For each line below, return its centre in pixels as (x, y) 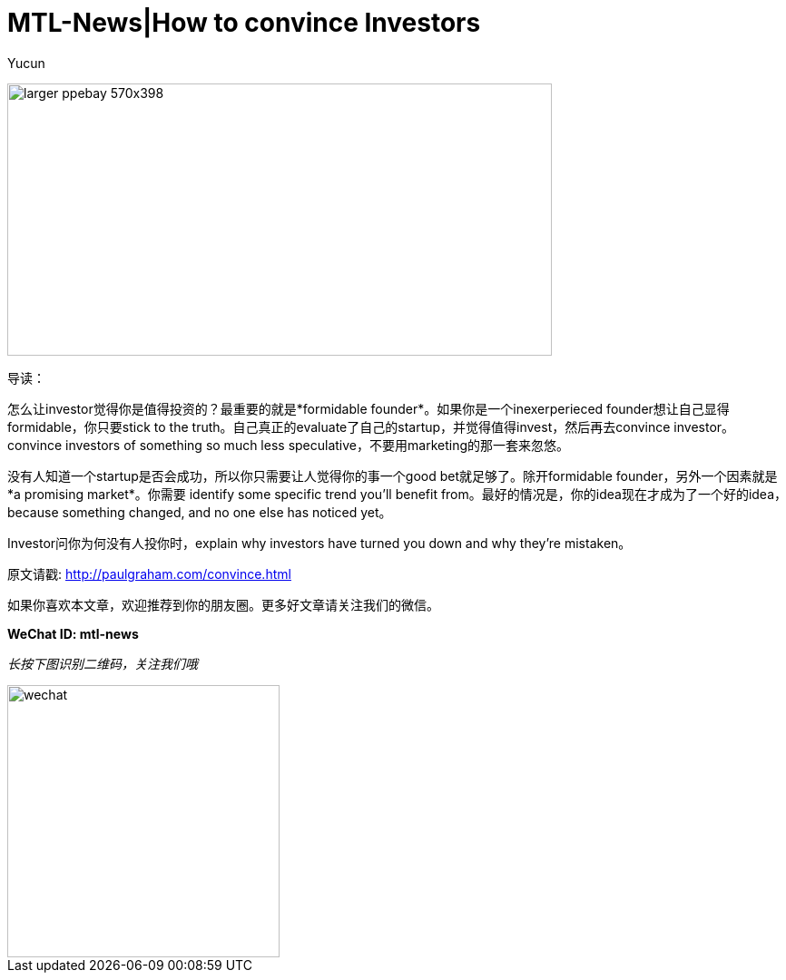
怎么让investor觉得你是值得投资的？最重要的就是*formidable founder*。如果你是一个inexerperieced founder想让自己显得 (368, 408)
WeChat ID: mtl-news (73, 633)
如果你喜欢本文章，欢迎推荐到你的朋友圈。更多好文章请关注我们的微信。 (223, 604)
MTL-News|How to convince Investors (244, 23)
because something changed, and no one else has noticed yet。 (200, 512)
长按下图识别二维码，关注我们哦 (103, 663)
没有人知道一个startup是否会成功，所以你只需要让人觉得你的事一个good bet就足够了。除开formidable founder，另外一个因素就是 (393, 475)
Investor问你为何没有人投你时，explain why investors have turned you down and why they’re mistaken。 (319, 543)
